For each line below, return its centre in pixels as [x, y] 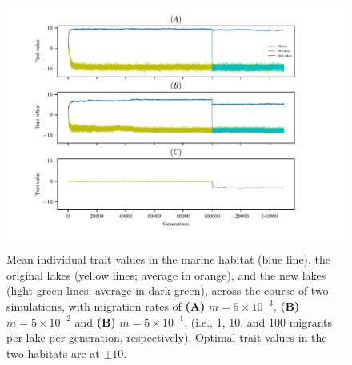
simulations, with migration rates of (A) [106, 306]
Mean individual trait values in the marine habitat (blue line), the [169, 259]
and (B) [95, 321]
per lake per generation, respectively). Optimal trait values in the [167, 337]
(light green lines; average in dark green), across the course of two [168, 290]
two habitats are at [53, 353]
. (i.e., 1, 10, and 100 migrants [258, 321]
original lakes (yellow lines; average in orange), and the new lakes [166, 274]
